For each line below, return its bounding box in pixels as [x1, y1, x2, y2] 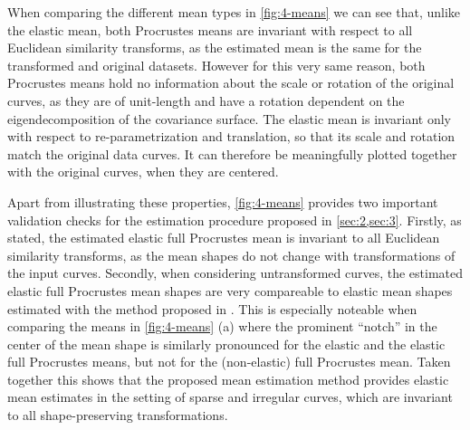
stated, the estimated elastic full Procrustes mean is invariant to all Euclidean [7, 228, 440, 247]
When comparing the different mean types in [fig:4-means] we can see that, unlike [7, 3, 461, 21]
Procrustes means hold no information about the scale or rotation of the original [7, 73, 455, 92]
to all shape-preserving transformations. [7, 406, 228, 425]
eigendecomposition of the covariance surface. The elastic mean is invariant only [7, 109, 451, 128]
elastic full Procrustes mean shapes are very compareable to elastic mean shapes [7, 281, 453, 300]
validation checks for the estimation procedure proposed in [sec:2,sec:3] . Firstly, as [7, 210, 462, 229]
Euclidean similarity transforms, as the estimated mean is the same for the [7, 38, 422, 57]
